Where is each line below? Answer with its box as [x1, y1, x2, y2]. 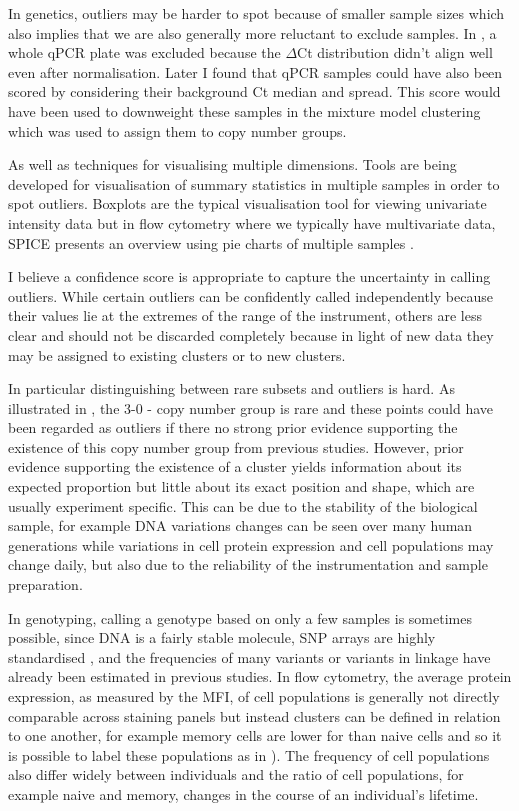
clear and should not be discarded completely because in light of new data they [8, 324, 494, 345]
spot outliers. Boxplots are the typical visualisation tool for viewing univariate [8, 193, 487, 214]
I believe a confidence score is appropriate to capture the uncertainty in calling [8, 266, 491, 287]
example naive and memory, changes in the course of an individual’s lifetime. [8, 783, 479, 804]
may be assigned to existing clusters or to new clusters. [8, 344, 346, 365]
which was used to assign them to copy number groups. [8, 120, 347, 141]
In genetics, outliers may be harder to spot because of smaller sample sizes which [8, 3, 505, 23]
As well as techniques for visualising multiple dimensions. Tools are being [8, 154, 457, 175]
